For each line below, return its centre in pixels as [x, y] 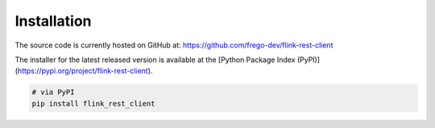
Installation [53, 21]
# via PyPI [53, 92]
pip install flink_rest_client [94, 103]
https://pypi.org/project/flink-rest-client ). [85, 71]
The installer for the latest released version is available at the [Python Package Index [155, 60]
